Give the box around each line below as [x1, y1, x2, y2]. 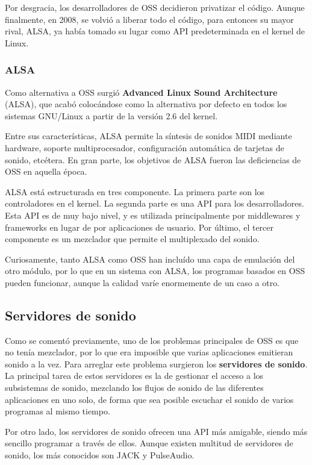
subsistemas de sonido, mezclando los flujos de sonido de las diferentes [5, 381, 264, 394]
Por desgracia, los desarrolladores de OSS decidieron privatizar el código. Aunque [5, 1, 305, 13]
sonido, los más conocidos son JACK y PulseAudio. [5, 449, 195, 461]
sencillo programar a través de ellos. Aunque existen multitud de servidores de [5, 437, 293, 449]
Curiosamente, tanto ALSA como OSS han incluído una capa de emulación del [5, 252, 295, 265]
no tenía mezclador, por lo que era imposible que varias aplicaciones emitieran [5, 346, 293, 358]
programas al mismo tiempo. [5, 405, 110, 417]
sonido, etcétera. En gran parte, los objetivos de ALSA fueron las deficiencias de [5, 153, 301, 166]
